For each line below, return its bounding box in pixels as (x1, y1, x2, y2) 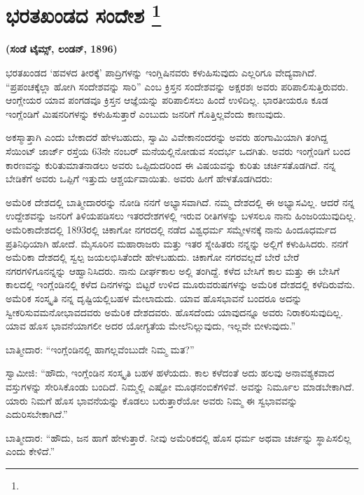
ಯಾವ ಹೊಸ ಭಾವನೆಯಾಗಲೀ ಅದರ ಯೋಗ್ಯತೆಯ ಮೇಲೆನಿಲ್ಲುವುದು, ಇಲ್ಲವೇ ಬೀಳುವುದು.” (6, 318, 296, 333)
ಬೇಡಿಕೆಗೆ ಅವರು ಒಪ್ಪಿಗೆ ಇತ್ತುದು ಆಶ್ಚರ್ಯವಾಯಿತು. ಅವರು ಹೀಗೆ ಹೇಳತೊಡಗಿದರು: (6, 171, 273, 186)
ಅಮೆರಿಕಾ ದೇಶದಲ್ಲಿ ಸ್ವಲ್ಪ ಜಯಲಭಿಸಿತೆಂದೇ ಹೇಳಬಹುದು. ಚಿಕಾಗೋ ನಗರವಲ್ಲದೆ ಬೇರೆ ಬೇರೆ (6, 250, 300, 264)
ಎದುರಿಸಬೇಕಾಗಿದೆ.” (6, 407, 68, 421)
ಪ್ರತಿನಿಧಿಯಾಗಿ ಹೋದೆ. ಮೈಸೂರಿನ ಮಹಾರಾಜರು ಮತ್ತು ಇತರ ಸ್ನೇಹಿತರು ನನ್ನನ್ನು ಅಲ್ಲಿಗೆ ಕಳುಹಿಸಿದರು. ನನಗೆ (6, 236, 349, 250)
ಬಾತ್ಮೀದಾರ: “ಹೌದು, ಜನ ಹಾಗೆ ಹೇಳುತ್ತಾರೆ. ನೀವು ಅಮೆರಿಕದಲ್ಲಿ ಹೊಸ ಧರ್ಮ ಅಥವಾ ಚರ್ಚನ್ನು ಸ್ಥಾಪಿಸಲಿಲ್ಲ (6, 430, 351, 445)
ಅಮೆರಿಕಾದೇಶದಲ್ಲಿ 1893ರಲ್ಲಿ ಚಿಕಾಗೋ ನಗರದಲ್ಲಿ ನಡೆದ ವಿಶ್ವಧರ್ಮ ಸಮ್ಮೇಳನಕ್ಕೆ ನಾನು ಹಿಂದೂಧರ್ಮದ (6, 222, 337, 236)
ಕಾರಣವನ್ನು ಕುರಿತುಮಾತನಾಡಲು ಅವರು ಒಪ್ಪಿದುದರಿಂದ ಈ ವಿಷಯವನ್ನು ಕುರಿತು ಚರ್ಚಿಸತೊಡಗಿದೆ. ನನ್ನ (6, 157, 336, 172)
